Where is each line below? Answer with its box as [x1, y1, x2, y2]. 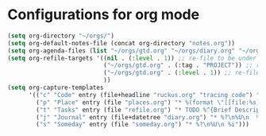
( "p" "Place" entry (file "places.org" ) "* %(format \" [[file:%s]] [36, 98, 264, 107]
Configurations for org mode [7, 6, 200, 24]
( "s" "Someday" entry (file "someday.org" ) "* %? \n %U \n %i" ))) [36, 121, 249, 129]
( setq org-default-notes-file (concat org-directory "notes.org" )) [7, 39, 236, 47]
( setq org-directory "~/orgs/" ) [7, 32, 114, 40]
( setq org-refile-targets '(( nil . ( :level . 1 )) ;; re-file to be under [7, 54, 257, 62]
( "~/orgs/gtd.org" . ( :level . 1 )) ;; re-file [103, 69, 260, 77]
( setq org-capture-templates [7, 84, 104, 92]
